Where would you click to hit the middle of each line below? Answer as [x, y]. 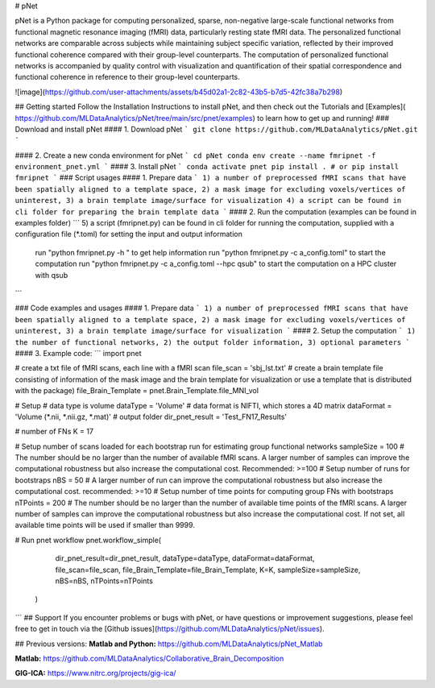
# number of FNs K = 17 [54, 432]
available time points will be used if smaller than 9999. [105, 525]
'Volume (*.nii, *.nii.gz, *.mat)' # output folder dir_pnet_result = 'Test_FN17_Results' [151, 417]
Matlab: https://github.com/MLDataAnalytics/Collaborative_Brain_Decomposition [149, 658]
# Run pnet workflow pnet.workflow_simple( [88, 540]
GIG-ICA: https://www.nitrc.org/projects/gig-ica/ [95, 673]
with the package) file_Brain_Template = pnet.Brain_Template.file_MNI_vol [137, 391]
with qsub [52, 275]
